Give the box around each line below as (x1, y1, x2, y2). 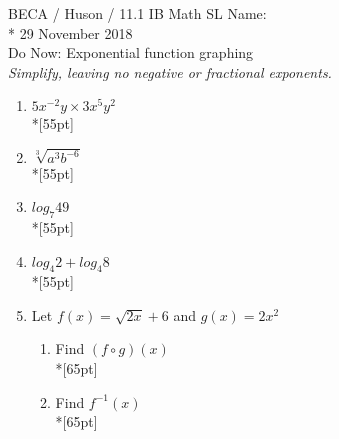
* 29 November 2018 (8, 22, 133, 43)
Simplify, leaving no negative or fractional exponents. (8, 61, 332, 82)
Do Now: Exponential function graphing (8, 42, 254, 63)
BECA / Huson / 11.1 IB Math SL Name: (8, 3, 267, 23)
